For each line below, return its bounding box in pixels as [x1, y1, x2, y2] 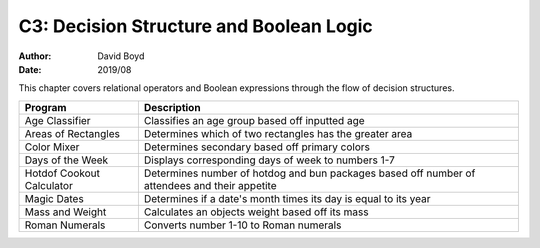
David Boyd [97, 50, 145, 62]
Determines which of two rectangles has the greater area [143, 126, 413, 140]
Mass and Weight [24, 205, 107, 219]
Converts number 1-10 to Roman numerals [143, 218, 342, 232]
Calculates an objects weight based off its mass [143, 205, 369, 219]
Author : [18, 50, 52, 62]
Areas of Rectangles [24, 126, 120, 140]
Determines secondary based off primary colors [143, 140, 370, 154]
